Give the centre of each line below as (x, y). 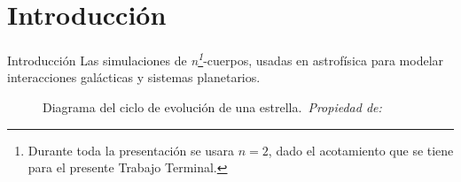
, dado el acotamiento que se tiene (361, 150)
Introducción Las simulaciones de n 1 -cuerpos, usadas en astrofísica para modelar (226, 59)
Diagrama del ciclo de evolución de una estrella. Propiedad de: (212, 106)
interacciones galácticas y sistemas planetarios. (134, 77)
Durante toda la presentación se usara (131, 150)
